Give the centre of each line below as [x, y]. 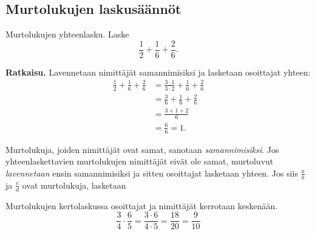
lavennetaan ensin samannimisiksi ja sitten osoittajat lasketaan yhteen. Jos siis [152, 173]
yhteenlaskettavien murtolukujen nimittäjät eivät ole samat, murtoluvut [140, 161]
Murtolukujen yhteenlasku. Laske [67, 34]
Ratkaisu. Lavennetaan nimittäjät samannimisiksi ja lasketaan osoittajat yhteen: [158, 72]
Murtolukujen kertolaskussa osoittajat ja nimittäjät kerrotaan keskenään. [142, 205]
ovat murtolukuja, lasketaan [74, 185]
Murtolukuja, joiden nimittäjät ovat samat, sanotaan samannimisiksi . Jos [142, 149]
